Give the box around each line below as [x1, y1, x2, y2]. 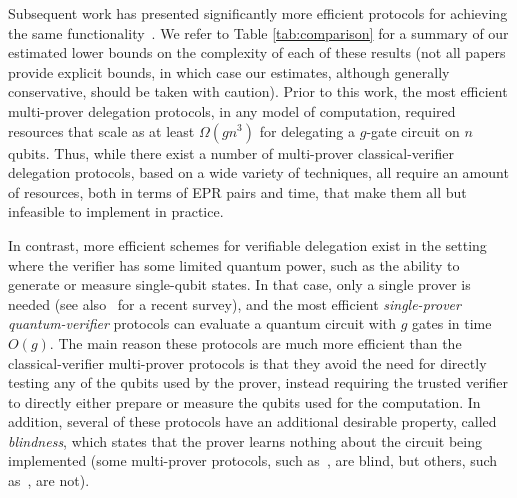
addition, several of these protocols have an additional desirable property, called [8, 411, 497, 432]
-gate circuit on [366, 120, 460, 141]
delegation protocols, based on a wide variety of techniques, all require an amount [8, 162, 509, 183]
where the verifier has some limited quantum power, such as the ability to [8, 254, 460, 275]
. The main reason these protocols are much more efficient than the [49, 332, 462, 353]
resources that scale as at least [8, 120, 195, 141]
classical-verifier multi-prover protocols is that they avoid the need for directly [8, 352, 487, 373]
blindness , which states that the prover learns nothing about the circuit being [8, 430, 482, 451]
